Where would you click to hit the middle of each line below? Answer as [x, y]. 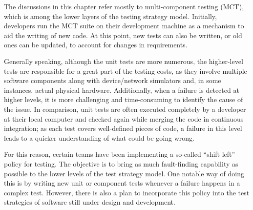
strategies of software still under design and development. [90, 202]
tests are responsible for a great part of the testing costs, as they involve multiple [126, 71]
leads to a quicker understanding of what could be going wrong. [99, 137]
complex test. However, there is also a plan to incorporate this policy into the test [127, 192]
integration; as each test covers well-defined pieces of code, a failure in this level [123, 128]
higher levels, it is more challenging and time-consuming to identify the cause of [124, 99]
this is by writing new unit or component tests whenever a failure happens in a [122, 183]
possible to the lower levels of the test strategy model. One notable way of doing [124, 173]
